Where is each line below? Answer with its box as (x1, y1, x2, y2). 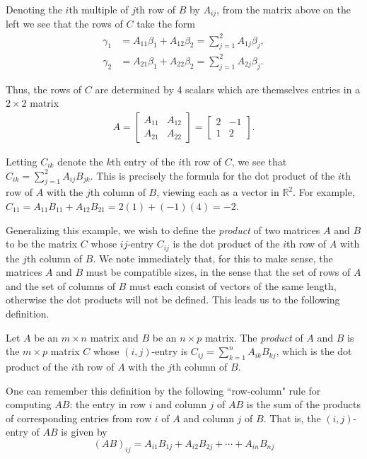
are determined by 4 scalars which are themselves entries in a (95, 81, 361, 96)
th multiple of (69, 2, 129, 16)
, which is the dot (276, 344, 352, 359)
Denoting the (6, 2, 62, 16)
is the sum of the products (246, 397, 361, 412)
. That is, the (263, 410, 321, 425)
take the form (136, 16, 196, 31)
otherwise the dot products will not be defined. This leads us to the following (6, 292, 340, 307)
